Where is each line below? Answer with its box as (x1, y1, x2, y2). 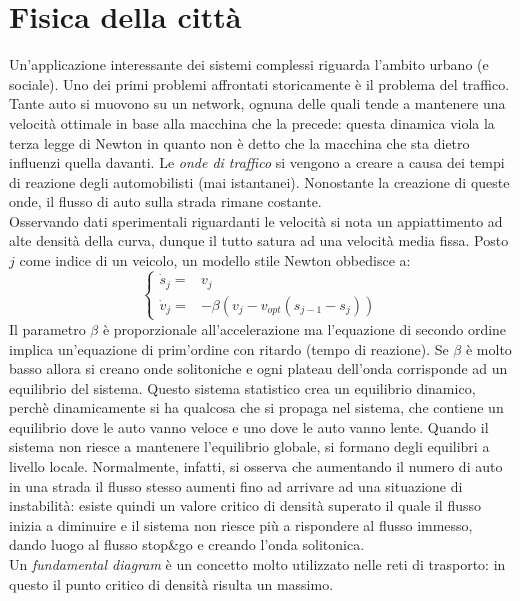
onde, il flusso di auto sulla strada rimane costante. (9, 191, 322, 212)
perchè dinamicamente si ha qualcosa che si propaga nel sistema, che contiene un (9, 397, 504, 418)
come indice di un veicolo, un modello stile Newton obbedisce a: (19, 250, 411, 271)
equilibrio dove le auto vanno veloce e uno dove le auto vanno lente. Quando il (9, 416, 489, 437)
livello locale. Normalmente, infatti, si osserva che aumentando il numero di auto (9, 456, 503, 477)
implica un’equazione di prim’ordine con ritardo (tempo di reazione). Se (9, 338, 449, 359)
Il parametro (9, 318, 86, 339)
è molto (465, 338, 512, 359)
